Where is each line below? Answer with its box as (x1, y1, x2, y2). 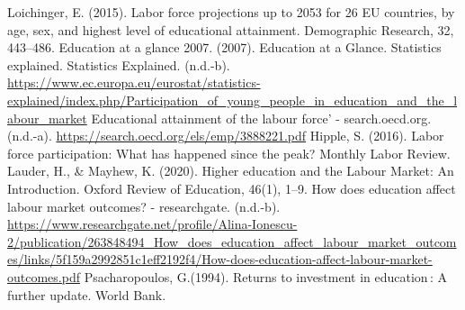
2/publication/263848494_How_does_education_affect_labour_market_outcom (7, 232, 457, 251)
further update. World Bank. (7, 285, 166, 304)
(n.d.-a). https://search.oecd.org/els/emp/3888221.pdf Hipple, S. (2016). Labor (7, 126, 444, 145)
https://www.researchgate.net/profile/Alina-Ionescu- (7, 214, 298, 233)
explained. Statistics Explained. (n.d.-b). (7, 55, 230, 74)
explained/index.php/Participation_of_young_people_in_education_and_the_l (7, 90, 458, 109)
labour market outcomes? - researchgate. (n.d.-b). (7, 196, 281, 215)
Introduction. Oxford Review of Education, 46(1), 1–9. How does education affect (7, 178, 456, 197)
